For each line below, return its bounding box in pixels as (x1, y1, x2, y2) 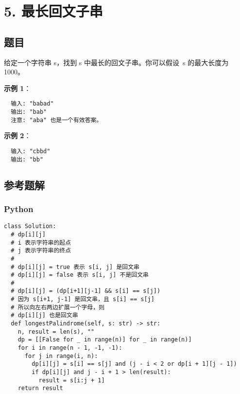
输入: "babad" (11, 100, 54, 107)
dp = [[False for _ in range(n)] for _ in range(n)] (17, 336, 192, 343)
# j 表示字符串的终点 (11, 247, 71, 254)
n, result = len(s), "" (17, 328, 95, 335)
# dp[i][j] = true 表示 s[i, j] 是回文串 (11, 263, 139, 270)
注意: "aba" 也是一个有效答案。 (11, 116, 103, 124)
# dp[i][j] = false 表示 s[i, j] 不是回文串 (11, 271, 149, 279)
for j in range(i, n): (24, 352, 98, 359)
